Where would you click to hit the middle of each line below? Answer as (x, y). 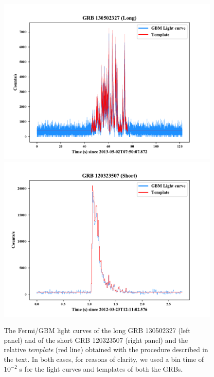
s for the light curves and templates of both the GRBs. (101, 368)
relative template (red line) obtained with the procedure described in (106, 349)
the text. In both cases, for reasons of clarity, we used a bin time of (104, 359)
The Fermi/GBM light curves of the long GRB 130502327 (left (97, 330)
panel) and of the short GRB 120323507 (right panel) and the (96, 340)
